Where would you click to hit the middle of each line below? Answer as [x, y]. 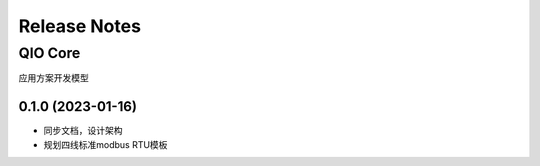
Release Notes [80, 26]
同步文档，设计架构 [83, 131]
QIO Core [49, 53]
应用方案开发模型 [53, 78]
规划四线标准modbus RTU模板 [105, 144]
